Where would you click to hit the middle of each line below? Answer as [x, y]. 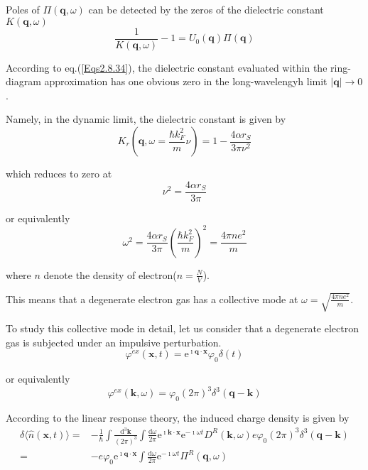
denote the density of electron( [110, 274]
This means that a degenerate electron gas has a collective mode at [152, 299]
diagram [23, 81]
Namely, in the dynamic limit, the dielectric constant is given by [146, 119]
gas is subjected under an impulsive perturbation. [114, 342]
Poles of [23, 9]
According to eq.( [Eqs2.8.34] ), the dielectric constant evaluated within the [167, 67]
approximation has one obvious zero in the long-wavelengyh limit [186, 81]
